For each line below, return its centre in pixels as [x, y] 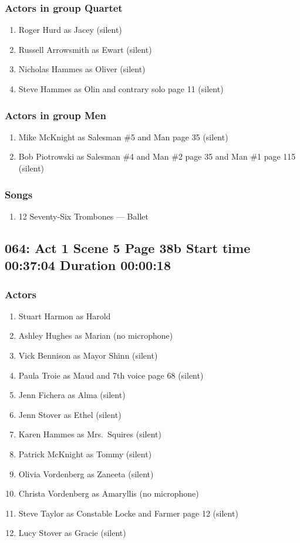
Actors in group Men [55, 115]
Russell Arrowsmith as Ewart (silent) [85, 49]
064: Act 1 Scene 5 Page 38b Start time [128, 247]
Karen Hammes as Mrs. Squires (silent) [90, 434]
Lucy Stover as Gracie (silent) [72, 533]
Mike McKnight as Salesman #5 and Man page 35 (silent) [123, 136]
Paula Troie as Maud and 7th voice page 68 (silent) [111, 375]
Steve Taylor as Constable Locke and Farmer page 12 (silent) [128, 513]
